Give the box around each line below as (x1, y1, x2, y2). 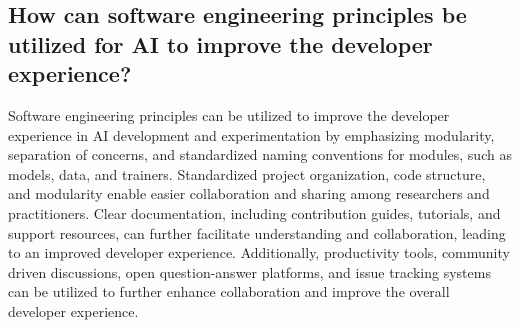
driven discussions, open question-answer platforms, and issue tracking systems (8, 261, 491, 282)
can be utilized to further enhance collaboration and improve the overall (8, 281, 450, 302)
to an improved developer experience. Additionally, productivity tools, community (8, 242, 510, 263)
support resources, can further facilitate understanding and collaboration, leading (8, 222, 506, 243)
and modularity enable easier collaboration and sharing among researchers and (8, 183, 490, 204)
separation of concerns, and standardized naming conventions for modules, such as (8, 144, 512, 165)
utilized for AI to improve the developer (8, 28, 433, 59)
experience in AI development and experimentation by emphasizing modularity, (8, 124, 495, 145)
